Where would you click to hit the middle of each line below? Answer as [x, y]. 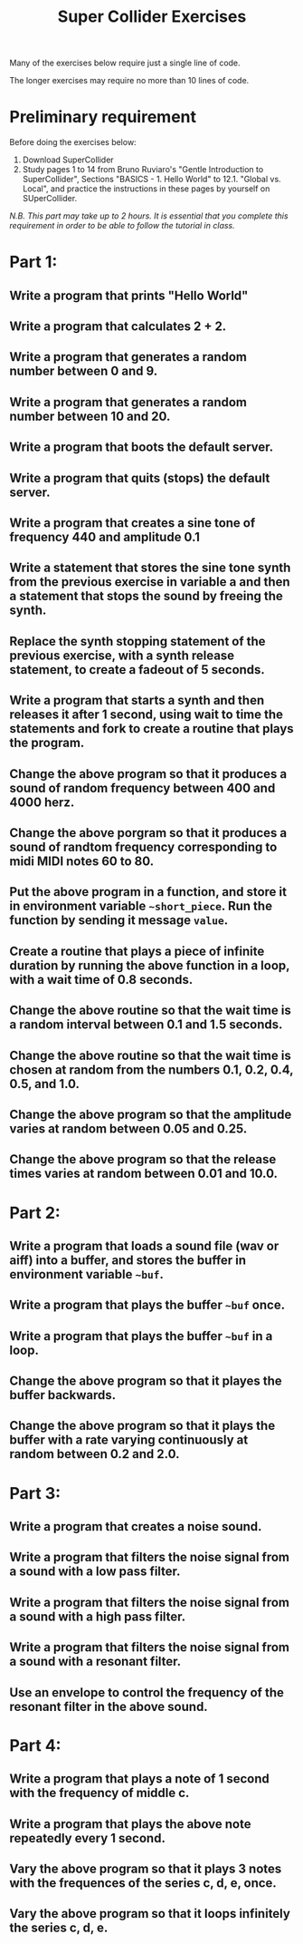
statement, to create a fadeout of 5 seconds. [137, 670]
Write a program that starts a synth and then [137, 700]
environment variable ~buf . [87, 1274]
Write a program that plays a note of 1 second [139, 1779]
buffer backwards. [62, 1395]
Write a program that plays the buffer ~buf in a [141, 1336]
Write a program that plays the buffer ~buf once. [147, 1305]
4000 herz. [42, 802]
